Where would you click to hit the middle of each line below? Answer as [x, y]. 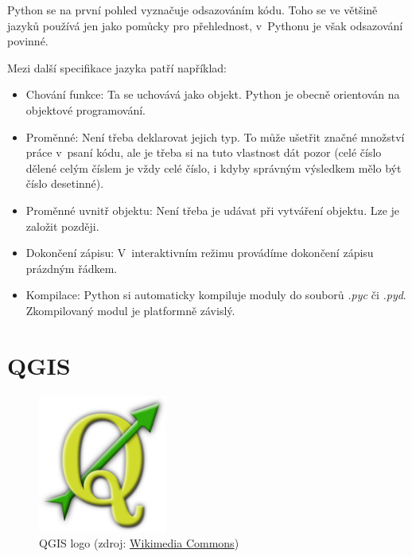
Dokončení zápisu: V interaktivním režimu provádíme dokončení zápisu [200, 253]
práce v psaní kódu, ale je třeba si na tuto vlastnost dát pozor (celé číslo [204, 152]
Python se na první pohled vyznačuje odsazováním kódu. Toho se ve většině [192, 10]
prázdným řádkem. [72, 268]
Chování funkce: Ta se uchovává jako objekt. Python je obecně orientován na [213, 94]
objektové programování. [86, 109]
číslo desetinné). [65, 183]
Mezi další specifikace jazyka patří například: [117, 67]
